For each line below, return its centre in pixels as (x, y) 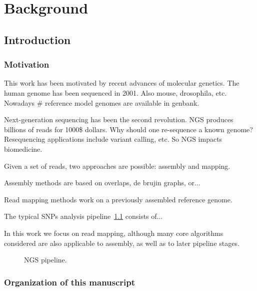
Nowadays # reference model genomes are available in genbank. (102, 102)
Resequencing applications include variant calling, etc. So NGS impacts (113, 139)
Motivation (27, 64)
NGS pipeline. (45, 260)
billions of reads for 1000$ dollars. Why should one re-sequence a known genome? (128, 129)
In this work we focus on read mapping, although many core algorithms (114, 233)
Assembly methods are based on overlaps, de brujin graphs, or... (102, 183)
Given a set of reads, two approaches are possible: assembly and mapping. (117, 166)
